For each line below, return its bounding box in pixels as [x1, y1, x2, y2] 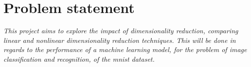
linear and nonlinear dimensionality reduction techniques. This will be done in [3, 35, 236, 45]
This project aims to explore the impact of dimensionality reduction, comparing [3, 26, 238, 36]
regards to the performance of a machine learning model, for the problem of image [3, 44, 247, 54]
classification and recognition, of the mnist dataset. [3, 54, 155, 64]
